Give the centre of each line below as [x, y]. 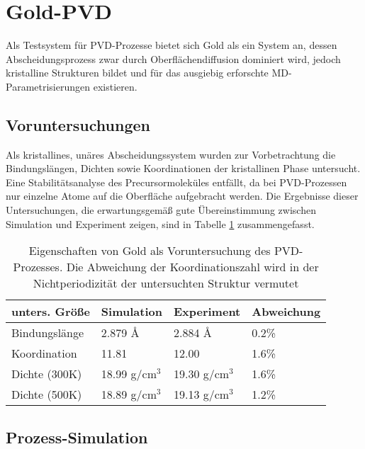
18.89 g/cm [129, 394]
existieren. [115, 86]
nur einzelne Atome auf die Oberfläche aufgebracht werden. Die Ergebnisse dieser [182, 196]
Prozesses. [38, 267]
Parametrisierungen [48, 86]
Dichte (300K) [47, 374]
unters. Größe [51, 312]
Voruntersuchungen [78, 124]
